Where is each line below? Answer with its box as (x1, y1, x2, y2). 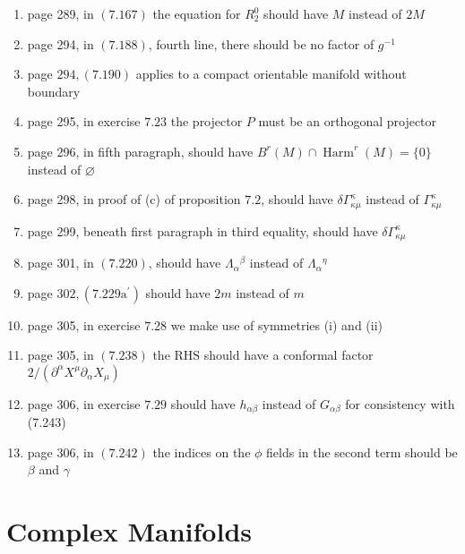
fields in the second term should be (266, 442, 458, 461)
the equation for (152, 4, 241, 22)
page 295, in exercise (27, 112, 141, 131)
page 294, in (27, 34, 94, 53)
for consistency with (345, 394, 455, 413)
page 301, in (27, 253, 94, 272)
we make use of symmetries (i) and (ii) (170, 315, 383, 334)
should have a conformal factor (203, 345, 374, 364)
